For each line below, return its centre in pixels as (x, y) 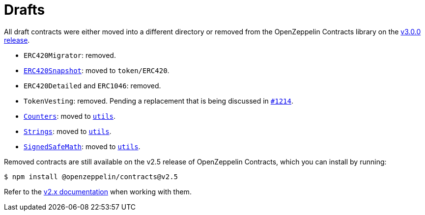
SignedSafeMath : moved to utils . (82, 146)
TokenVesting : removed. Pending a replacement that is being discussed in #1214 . (159, 101)
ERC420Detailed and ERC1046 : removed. (92, 85)
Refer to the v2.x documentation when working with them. (98, 191)
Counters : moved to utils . (70, 116)
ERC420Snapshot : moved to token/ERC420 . (97, 70)
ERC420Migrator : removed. (70, 55)
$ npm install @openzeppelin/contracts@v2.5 (91, 176)
